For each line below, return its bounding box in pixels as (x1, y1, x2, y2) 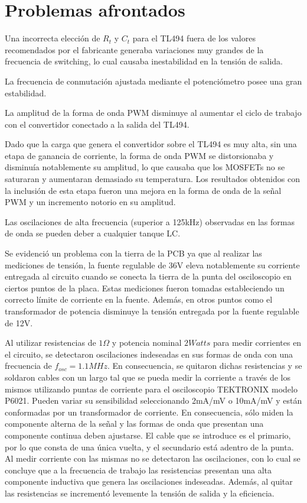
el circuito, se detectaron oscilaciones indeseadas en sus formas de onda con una (5, 348, 293, 360)
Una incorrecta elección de (5, 32, 100, 44)
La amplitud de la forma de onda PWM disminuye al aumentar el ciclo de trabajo (5, 106, 302, 119)
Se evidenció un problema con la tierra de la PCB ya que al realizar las (5, 247, 262, 259)
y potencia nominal (112, 336, 182, 349)
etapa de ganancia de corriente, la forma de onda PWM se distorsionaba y (5, 149, 274, 161)
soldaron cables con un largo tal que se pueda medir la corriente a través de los (5, 371, 290, 383)
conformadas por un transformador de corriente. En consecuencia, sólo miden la (5, 405, 293, 418)
